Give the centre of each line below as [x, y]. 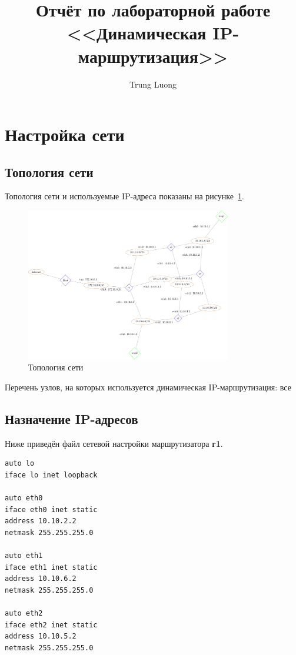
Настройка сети [65, 134]
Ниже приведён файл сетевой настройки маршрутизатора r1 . [114, 443]
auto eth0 [24, 498]
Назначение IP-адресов [71, 418]
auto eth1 [24, 556]
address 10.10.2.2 [41, 521]
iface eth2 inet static [51, 625]
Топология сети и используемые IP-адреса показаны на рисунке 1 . [124, 196]
